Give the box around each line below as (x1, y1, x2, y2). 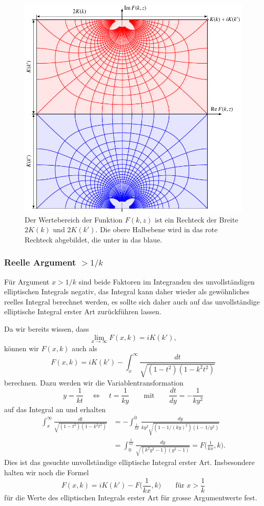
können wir (4, 342, 39, 353)
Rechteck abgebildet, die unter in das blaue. (25, 234, 163, 245)
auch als (72, 342, 97, 353)
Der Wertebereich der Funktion (25, 214, 123, 225)
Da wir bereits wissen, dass (4, 323, 89, 334)
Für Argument (4, 276, 50, 287)
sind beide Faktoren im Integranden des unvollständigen (78, 276, 255, 287)
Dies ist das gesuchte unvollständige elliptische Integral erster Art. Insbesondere (4, 457, 255, 468)
